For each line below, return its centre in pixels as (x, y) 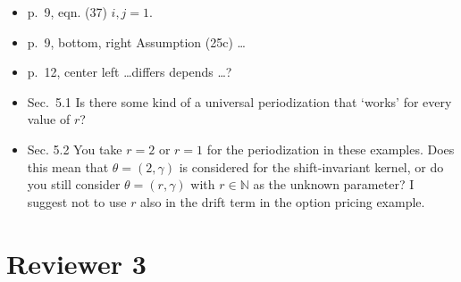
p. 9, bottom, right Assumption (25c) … (136, 41)
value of (49, 119)
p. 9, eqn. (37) (67, 12)
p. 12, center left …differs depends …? (130, 72)
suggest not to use (77, 201)
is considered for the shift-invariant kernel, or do (311, 166)
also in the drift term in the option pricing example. (283, 201)
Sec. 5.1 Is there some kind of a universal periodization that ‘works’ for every (239, 101)
